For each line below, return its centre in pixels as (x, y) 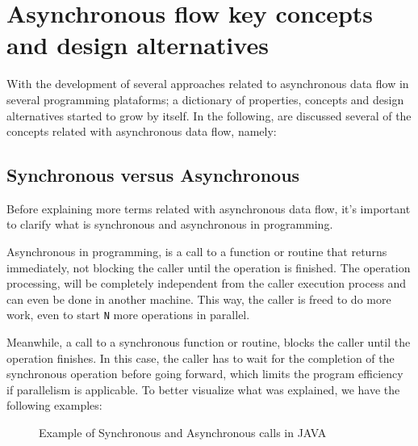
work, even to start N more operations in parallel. (128, 315)
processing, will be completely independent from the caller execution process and (207, 283)
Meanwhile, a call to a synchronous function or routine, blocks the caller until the (209, 342)
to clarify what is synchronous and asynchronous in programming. (170, 224)
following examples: (54, 405)
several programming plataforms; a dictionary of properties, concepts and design (205, 99)
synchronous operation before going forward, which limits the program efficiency (205, 374)
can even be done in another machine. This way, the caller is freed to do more (199, 299)
